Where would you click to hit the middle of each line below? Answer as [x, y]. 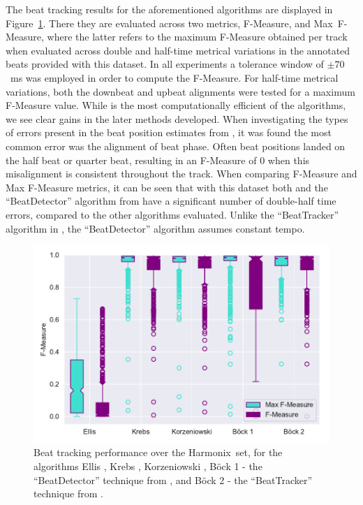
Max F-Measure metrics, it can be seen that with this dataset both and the [167, 187]
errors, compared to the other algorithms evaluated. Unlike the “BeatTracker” [172, 214]
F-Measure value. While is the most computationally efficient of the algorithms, [176, 105]
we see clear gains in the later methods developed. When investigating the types [177, 118]
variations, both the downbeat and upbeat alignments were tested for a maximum [180, 91]
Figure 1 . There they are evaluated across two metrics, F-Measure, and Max [169, 23]
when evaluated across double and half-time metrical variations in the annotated [178, 50]
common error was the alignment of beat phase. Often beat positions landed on [176, 146]
